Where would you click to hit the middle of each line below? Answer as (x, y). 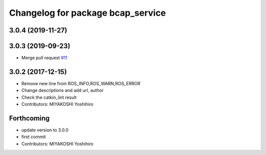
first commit (34, 137)
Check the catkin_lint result (49, 97)
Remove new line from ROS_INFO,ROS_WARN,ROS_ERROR (81, 83)
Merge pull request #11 (44, 58)
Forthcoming (29, 118)
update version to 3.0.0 (45, 130)
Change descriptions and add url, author (63, 91)
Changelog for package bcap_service (87, 13)
